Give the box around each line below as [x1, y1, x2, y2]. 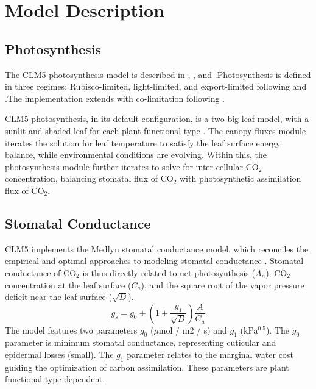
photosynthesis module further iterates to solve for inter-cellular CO [5, 160, 259, 173]
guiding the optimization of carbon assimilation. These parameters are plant [5, 360, 289, 373]
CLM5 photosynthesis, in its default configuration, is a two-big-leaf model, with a [5, 112, 309, 125]
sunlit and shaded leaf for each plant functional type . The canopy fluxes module [5, 124, 306, 137]
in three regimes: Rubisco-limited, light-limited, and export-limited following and [5, 80, 307, 93]
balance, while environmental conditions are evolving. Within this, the [5, 148, 267, 161]
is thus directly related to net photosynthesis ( [82, 266, 255, 279]
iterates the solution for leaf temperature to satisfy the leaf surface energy [5, 136, 281, 149]
